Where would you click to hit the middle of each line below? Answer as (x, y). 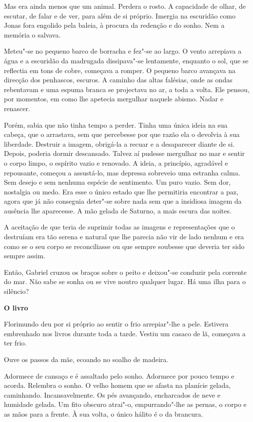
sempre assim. (25, 256)
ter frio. (15, 343)
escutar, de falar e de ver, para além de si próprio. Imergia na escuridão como (120, 15)
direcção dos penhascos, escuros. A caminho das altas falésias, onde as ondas (118, 80)
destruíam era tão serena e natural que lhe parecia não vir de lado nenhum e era (124, 237)
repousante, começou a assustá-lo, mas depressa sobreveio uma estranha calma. (122, 172)
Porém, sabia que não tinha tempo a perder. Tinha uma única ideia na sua (116, 125)
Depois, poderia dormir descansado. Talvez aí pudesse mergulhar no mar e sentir (125, 153)
